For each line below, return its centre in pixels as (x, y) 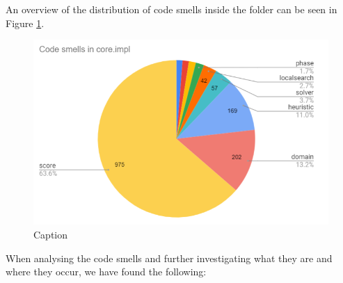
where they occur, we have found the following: (106, 272)
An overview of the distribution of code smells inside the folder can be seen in (171, 9)
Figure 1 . (25, 23)
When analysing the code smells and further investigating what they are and (169, 258)
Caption (51, 235)
